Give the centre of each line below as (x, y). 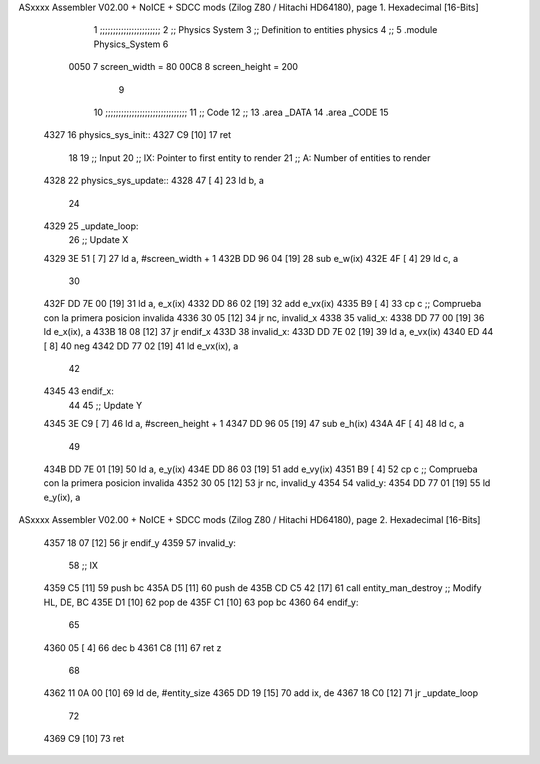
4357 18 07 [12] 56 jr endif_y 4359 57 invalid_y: (140, 542)
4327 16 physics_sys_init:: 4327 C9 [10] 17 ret (137, 135)
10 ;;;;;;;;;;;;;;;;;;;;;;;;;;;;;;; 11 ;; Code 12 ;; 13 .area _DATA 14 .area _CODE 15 (241, 112)
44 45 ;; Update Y (105, 405)
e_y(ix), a (62, 497)
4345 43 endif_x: (79, 391)
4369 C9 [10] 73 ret (84, 739)
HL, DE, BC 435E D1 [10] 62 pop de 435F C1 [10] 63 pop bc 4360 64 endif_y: (201, 602)
